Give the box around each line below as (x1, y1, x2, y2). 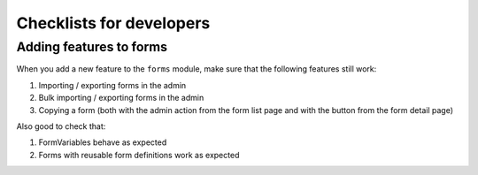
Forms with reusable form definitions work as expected (38, 149, 240, 160)
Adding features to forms (16, 39, 168, 55)
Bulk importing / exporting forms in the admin (38, 93, 204, 103)
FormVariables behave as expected (38, 137, 167, 148)
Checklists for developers (16, 13, 211, 33)
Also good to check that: (16, 120, 106, 132)
